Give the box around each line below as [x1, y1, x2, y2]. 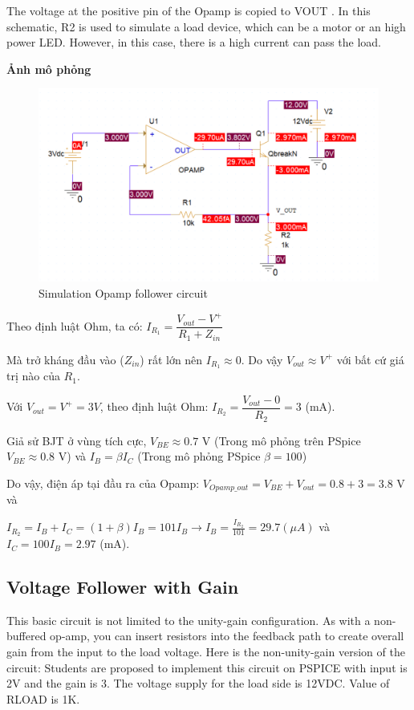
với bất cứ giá [336, 351, 404, 367]
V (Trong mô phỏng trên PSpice [201, 432, 361, 448]
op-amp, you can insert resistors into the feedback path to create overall [50, 627, 404, 644]
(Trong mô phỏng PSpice [137, 448, 261, 465]
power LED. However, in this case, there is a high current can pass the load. [6, 34, 382, 51]
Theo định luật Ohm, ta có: [6, 317, 143, 334]
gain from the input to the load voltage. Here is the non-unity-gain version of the [6, 643, 405, 660]
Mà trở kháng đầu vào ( [6, 351, 124, 367]
